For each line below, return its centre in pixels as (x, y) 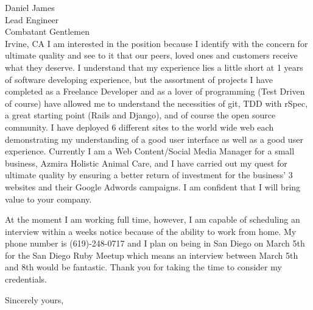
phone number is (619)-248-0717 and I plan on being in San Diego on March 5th (155, 243)
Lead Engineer (32, 19)
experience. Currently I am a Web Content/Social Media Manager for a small (150, 151)
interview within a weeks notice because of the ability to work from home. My (151, 231)
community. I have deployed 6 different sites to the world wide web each (139, 127)
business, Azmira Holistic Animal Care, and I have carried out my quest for (146, 163)
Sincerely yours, (34, 299)
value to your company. (48, 199)
